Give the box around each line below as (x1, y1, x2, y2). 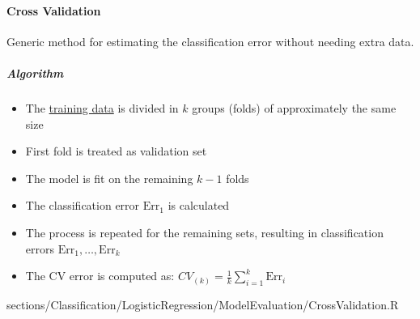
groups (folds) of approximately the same (192, 99, 397, 116)
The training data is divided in (25, 99, 179, 116)
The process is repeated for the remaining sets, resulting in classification (25, 223, 384, 240)
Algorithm (6, 64, 64, 81)
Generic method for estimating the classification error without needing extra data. (6, 32, 414, 49)
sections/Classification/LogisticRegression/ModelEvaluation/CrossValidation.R (6, 296, 399, 313)
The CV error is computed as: (25, 267, 175, 284)
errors (25, 240, 54, 257)
